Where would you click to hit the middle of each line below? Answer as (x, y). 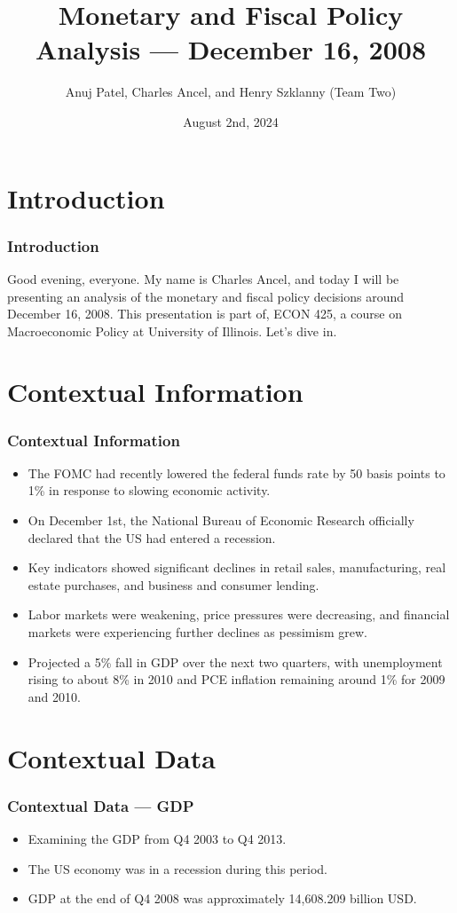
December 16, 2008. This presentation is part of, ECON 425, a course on (205, 314)
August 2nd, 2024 (231, 121)
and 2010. (54, 696)
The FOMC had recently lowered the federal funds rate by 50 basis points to (236, 472)
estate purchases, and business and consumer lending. (173, 584)
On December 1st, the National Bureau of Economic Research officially (221, 520)
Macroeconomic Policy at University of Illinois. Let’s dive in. (172, 331)
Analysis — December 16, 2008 (231, 49)
